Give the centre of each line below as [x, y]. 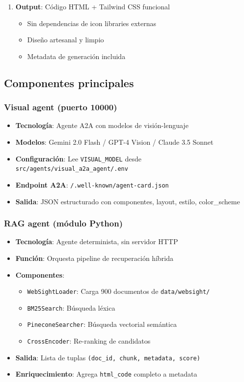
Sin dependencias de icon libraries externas [92, 23]
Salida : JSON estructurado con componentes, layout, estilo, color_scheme [128, 201]
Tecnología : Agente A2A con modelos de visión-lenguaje [102, 125]
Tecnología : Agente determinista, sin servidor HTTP [97, 241]
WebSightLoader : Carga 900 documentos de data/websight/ [119, 291]
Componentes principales [69, 82]
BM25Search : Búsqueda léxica [71, 307]
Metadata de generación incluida [76, 56]
